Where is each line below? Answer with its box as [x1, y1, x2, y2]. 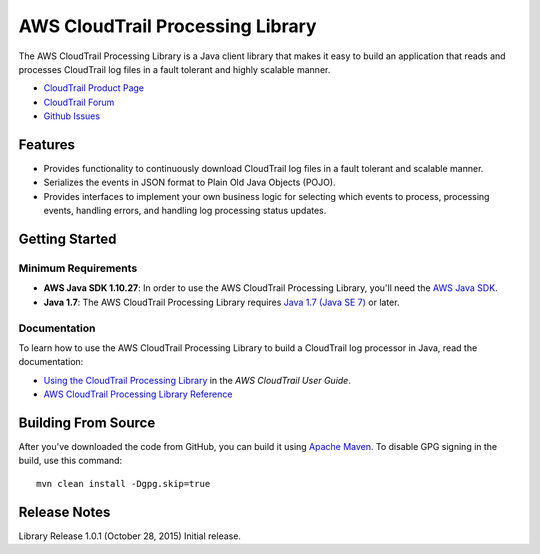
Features [18, 136, 75, 153]
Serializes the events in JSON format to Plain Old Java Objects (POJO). [43, 176, 336, 189]
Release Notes [18, 503, 111, 520]
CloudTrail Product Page [43, 82, 145, 94]
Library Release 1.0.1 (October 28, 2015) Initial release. [18, 530, 242, 542]
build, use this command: [18, 455, 123, 467]
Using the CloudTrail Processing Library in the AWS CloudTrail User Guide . [43, 374, 352, 386]
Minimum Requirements [18, 261, 138, 275]
